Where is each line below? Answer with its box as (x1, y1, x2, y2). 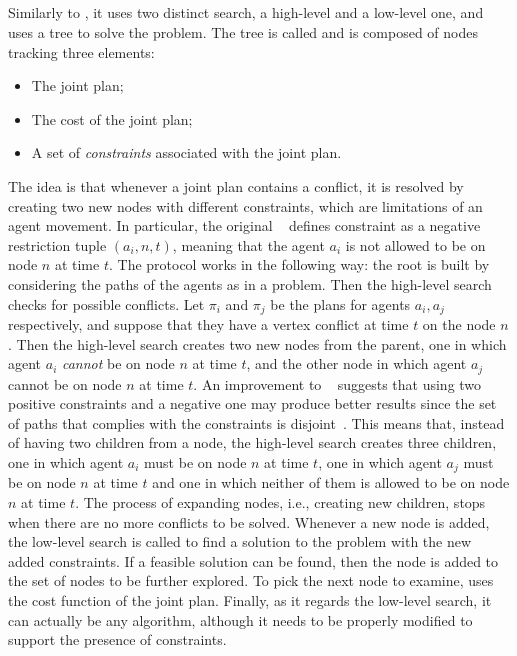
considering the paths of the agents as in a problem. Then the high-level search (8, 273, 492, 294)
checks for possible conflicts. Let (8, 293, 205, 314)
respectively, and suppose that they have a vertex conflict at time (8, 313, 409, 334)
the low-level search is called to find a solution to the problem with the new (8, 531, 472, 552)
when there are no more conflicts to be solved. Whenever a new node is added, (8, 511, 490, 532)
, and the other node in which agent (246, 353, 467, 374)
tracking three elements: (8, 41, 155, 62)
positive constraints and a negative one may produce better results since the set (8, 393, 497, 414)
